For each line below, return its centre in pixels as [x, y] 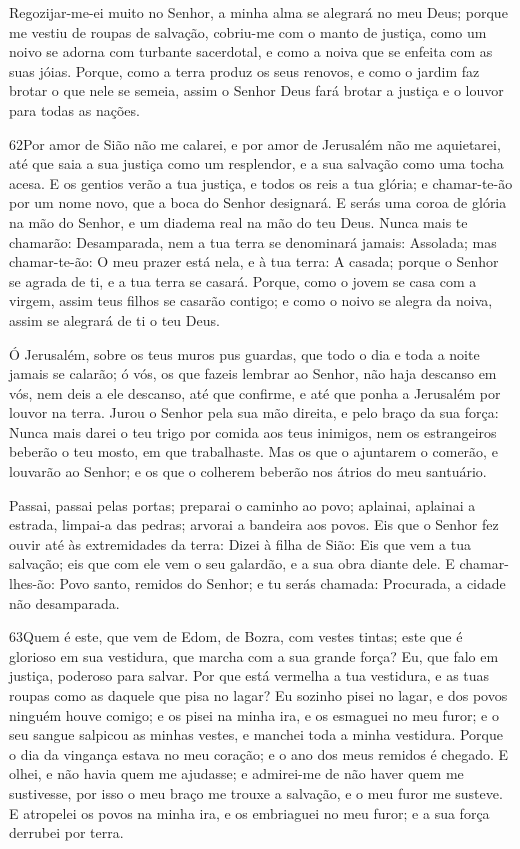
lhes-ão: [32, 583]
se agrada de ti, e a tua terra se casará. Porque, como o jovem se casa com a [243, 280]
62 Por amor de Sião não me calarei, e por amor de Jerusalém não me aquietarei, [255, 143]
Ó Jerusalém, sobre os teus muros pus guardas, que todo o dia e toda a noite [244, 353]
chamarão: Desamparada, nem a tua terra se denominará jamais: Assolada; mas [253, 241]
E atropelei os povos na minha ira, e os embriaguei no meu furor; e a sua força [249, 812]
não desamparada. [64, 602]
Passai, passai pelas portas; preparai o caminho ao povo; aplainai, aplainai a [242, 504]
